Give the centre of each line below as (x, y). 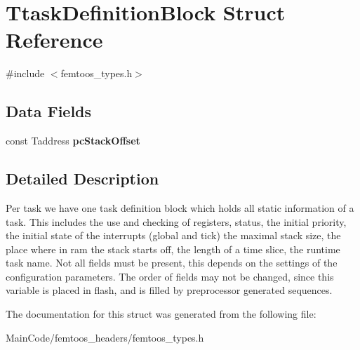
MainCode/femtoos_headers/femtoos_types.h (105, 337)
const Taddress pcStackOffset (73, 141)
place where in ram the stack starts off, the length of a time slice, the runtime (173, 249)
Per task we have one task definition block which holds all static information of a (180, 207)
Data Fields (49, 111)
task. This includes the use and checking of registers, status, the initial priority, (176, 221)
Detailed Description (82, 179)
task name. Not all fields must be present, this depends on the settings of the (172, 263)
